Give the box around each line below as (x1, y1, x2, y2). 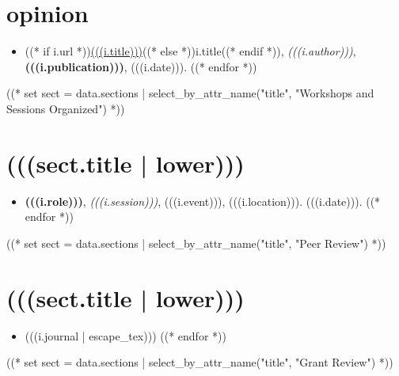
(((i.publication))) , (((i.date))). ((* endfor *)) (25, 58, 257, 74)
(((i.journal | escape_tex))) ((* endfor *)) (25, 327, 226, 344)
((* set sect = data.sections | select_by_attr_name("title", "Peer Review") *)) (6, 234, 386, 251)
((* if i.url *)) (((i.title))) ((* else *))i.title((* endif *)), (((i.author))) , (25, 43, 356, 59)
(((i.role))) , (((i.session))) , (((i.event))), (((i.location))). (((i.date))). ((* (25, 192, 381, 209)
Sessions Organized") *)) (6, 100, 125, 116)
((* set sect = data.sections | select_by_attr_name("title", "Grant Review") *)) (6, 354, 393, 370)
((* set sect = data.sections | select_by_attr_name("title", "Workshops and (6, 85, 374, 101)
